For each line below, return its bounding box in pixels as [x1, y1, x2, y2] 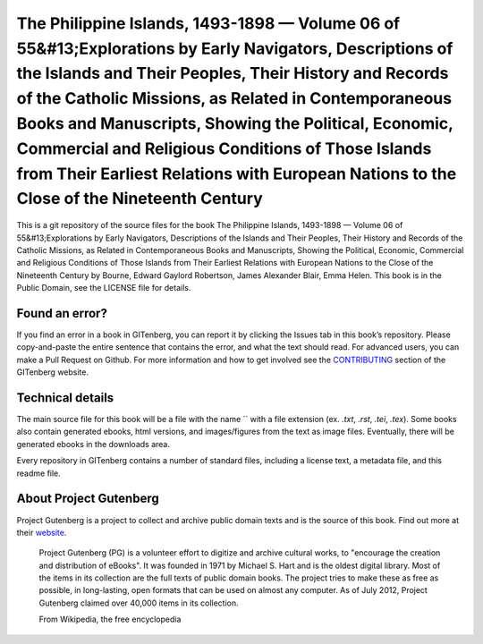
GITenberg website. [16, 367, 89, 377]
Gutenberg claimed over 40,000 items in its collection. [38, 597, 239, 608]
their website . [16, 527, 67, 538]
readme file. [16, 468, 62, 479]
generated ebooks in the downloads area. [16, 438, 170, 449]
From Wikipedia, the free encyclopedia [38, 614, 182, 625]
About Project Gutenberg [16, 491, 160, 506]
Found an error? [16, 305, 107, 321]
